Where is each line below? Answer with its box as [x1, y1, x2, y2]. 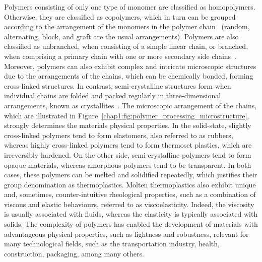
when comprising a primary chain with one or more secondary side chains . [4, 50, 236, 61]
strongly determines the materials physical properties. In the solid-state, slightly [4, 120, 251, 130]
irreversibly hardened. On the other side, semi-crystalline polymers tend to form [4, 149, 251, 160]
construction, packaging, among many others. [4, 248, 144, 258]
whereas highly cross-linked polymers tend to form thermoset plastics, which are [4, 140, 252, 150]
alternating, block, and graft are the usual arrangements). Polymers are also [4, 31, 239, 41]
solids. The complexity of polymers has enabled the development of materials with [4, 219, 258, 229]
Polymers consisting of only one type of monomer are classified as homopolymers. [4, 2, 255, 12]
